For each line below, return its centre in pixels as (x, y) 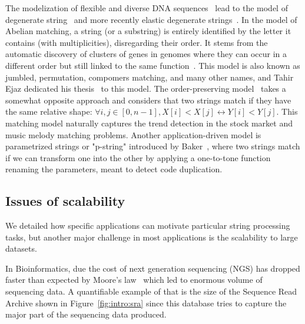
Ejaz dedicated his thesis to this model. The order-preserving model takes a (146, 88)
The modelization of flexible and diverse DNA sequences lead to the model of (147, 8)
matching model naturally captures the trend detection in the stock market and (149, 123)
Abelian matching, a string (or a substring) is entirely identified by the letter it (148, 31)
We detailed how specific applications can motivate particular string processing (148, 226)
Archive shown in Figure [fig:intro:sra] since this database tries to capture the (146, 303)
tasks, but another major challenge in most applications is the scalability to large (152, 237)
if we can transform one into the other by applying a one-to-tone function (138, 157)
